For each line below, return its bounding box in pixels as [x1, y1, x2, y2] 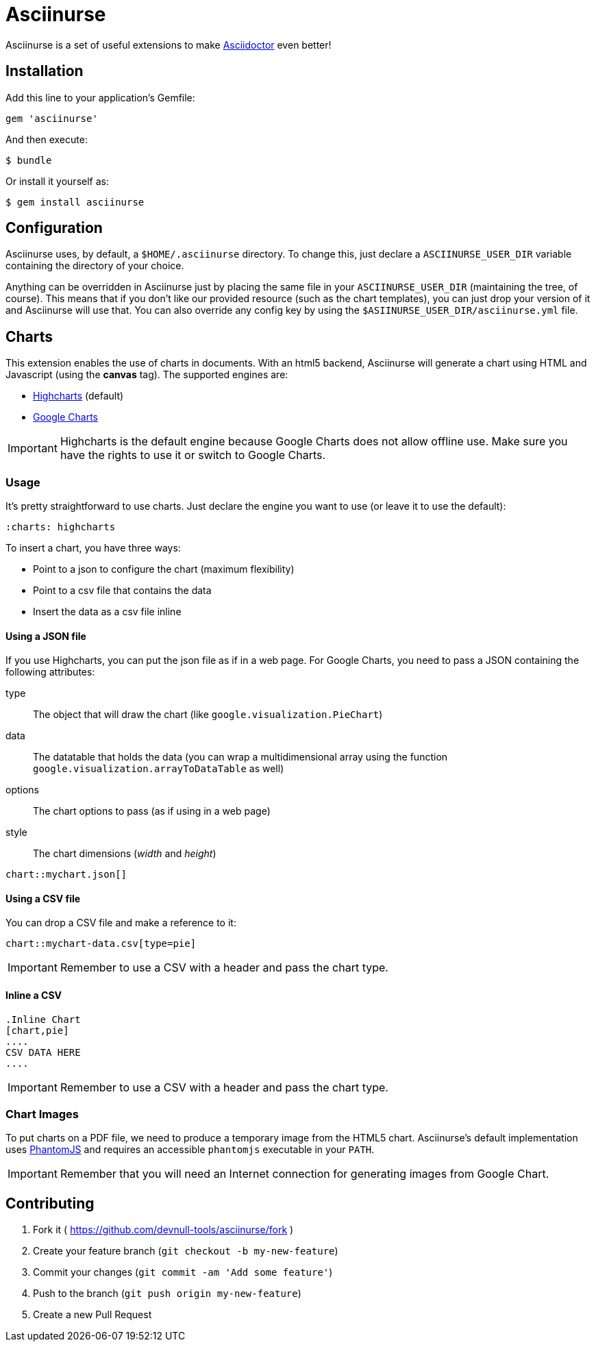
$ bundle [5, 154, 52, 166]
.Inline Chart [5, 1013, 81, 1025]
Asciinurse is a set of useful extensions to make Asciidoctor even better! [5, 38, 332, 51]
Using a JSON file [5, 630, 86, 642]
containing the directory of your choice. [5, 260, 184, 272]
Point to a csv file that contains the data [33, 584, 212, 597]
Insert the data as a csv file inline [33, 606, 182, 618]
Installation [5, 62, 84, 80]
